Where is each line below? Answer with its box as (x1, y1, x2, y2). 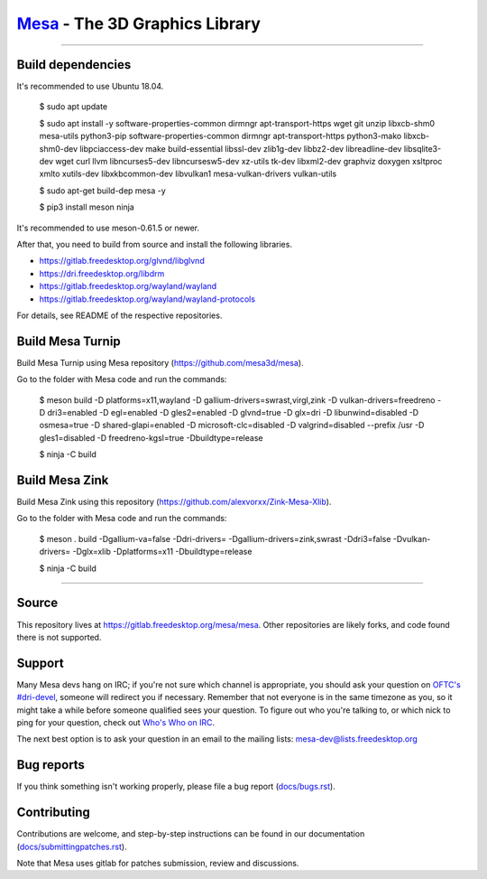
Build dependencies (16, 57, 132, 72)
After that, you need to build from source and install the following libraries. (16, 238, 293, 249)
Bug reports (16, 757, 86, 772)
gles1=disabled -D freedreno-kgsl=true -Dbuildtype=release (39, 432, 263, 443)
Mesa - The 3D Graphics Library (16, 14, 262, 33)
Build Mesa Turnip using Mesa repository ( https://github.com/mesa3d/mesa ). (16, 357, 304, 368)
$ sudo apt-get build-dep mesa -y (39, 185, 166, 196)
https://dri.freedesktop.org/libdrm (39, 267, 165, 279)
